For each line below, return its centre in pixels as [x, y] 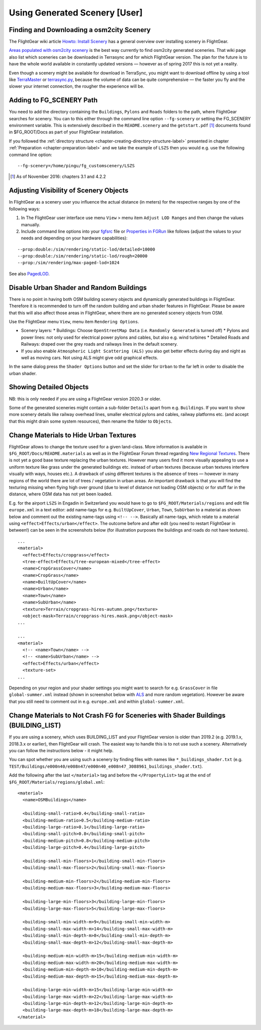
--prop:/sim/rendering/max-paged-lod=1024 [69, 263]
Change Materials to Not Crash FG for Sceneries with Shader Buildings [117, 715]
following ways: [25, 209]
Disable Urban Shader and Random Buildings [78, 288]
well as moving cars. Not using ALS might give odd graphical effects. [90, 357]
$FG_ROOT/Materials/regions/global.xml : [57, 782]
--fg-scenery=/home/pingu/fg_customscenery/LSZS [76, 166]
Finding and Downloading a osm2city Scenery [80, 30]
